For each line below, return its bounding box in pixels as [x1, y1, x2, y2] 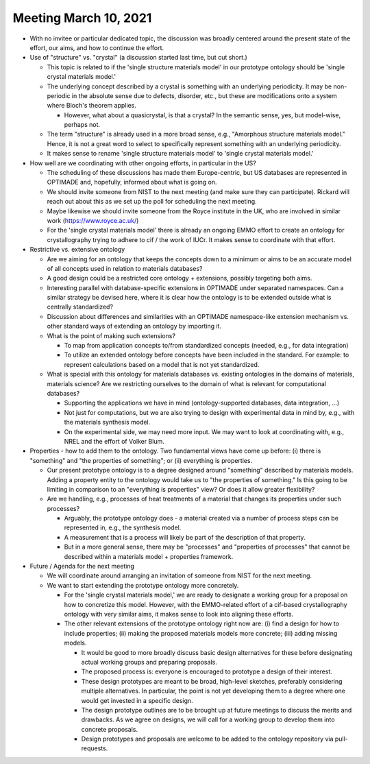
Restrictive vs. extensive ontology [29, 246, 125, 254]
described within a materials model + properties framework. [64, 552, 234, 560]
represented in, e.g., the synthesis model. [64, 523, 182, 532]
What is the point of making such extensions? [47, 331, 176, 339]
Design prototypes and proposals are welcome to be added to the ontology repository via [81, 735, 334, 743]
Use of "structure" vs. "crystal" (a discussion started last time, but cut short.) [29, 53, 248, 62]
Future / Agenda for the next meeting [29, 562, 135, 571]
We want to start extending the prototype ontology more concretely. [47, 581, 239, 589]
